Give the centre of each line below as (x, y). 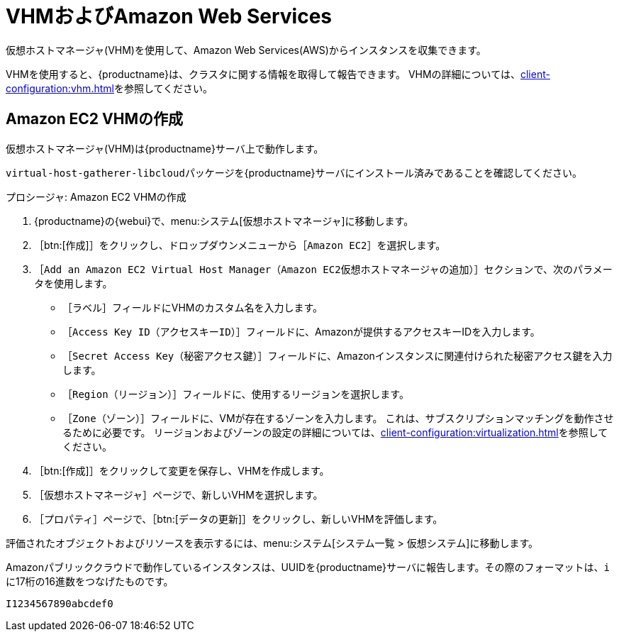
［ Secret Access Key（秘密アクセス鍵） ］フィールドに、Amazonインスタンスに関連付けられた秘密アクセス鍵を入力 (338, 355)
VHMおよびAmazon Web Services (169, 16)
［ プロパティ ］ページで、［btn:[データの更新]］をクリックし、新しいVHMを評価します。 (239, 519)
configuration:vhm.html (60, 88)
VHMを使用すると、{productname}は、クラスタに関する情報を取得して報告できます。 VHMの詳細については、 (263, 74)
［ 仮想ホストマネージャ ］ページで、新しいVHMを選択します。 (179, 494)
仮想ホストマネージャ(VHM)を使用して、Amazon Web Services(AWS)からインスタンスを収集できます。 (246, 50)
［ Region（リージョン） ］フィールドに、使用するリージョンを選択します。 (236, 394)
